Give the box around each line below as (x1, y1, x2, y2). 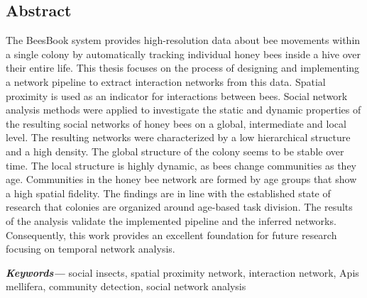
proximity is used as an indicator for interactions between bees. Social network (6, 88, 348, 103)
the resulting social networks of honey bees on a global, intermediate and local (6, 116, 346, 131)
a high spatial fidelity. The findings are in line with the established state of (6, 185, 331, 200)
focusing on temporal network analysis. (6, 241, 175, 256)
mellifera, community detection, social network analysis (6, 279, 246, 294)
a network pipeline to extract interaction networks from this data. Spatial (6, 74, 326, 89)
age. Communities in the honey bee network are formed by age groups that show (6, 172, 357, 187)
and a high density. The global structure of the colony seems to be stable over (6, 143, 344, 158)
